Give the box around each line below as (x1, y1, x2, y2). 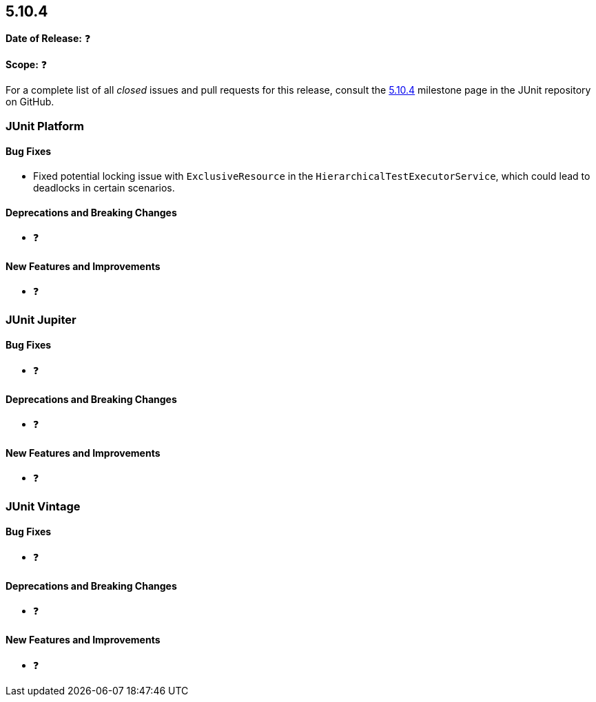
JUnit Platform (6, 118, 84, 133)
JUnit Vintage (6, 499, 81, 513)
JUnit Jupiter (6, 312, 76, 327)
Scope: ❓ (6, 59, 48, 71)
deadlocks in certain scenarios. (33, 182, 175, 194)
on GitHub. (6, 96, 54, 108)
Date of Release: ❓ (6, 32, 91, 45)
